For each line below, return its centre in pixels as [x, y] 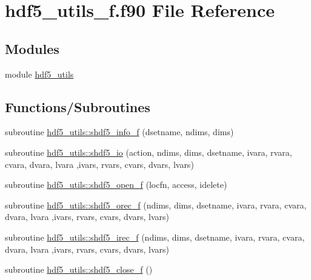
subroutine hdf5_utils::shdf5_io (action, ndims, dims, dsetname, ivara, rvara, [149, 152]
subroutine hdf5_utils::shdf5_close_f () [79, 269]
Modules [32, 48]
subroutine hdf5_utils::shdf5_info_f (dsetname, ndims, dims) [119, 132]
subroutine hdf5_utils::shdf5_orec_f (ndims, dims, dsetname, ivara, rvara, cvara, [156, 205]
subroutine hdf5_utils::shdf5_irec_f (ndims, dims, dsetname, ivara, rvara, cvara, [155, 237]
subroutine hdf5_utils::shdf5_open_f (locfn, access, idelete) [116, 185]
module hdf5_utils [39, 74]
